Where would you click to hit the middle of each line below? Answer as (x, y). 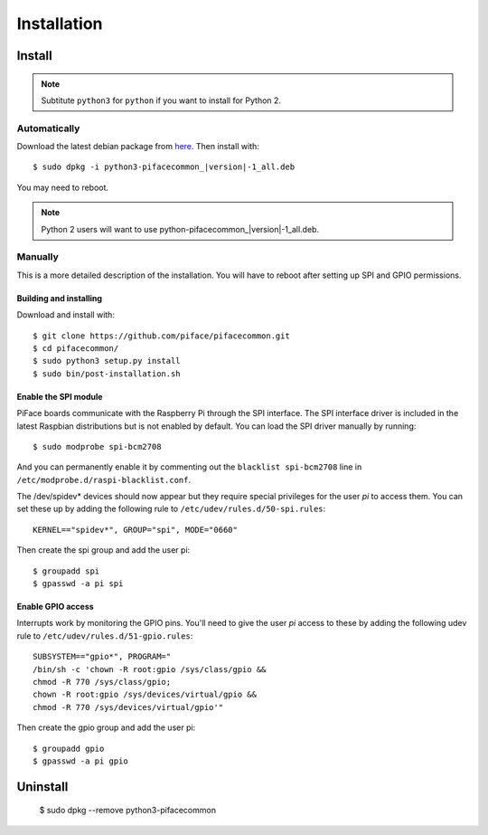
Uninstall (42, 787)
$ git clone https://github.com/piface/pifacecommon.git (162, 336)
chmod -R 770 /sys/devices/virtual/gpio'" (128, 707)
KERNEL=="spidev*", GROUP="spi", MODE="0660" (136, 530)
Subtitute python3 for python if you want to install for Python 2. (161, 100)
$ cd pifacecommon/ (76, 348)
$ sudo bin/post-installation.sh (107, 374)
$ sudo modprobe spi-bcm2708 (97, 446)
